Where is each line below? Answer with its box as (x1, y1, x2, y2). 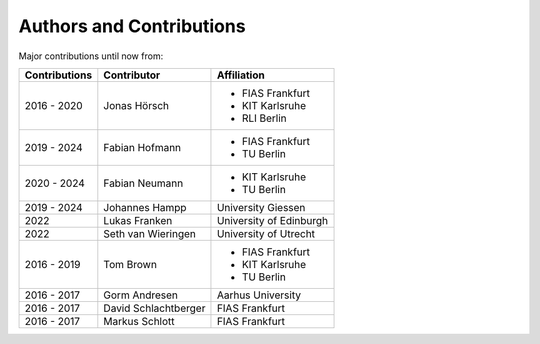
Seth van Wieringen (103, 226, 197, 240)
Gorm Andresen (103, 288, 179, 302)
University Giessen (216, 200, 306, 214)
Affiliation (216, 68, 265, 82)
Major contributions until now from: (18, 50, 164, 62)
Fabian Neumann (103, 176, 184, 190)
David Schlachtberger (103, 301, 206, 315)
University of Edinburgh (216, 213, 329, 227)
